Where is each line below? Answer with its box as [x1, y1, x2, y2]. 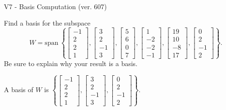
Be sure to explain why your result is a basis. [4, 58, 138, 68]
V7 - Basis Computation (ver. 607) [4, 1, 107, 11]
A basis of [4, 84, 33, 95]
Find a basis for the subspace [4, 17, 90, 27]
